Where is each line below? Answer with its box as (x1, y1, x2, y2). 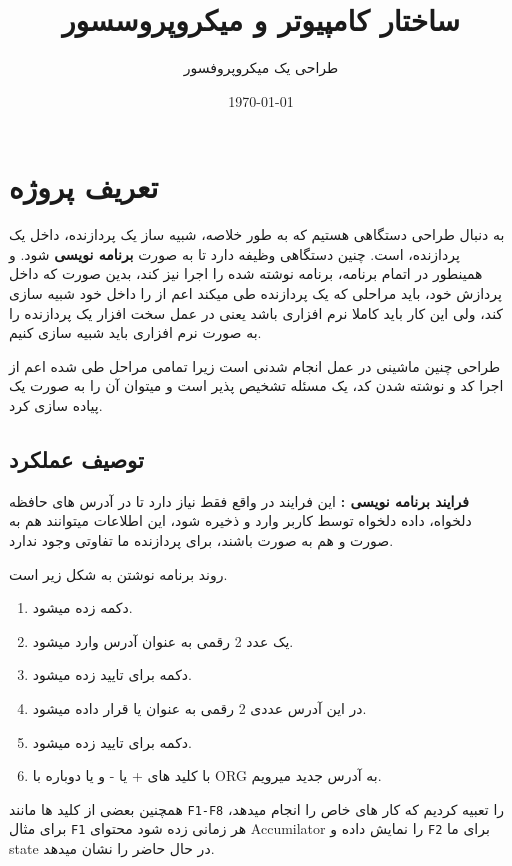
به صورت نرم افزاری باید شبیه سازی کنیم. (9, 322, 262, 343)
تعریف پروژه (9, 166, 159, 207)
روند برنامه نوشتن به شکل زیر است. (9, 563, 228, 584)
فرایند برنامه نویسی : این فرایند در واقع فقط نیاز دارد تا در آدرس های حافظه (9, 490, 469, 511)
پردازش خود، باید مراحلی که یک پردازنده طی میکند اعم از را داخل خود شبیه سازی (9, 283, 502, 304)
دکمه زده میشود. (32, 597, 133, 618)
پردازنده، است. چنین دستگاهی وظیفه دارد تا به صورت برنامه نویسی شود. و (9, 243, 460, 264)
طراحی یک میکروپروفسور (183, 57, 339, 78)
